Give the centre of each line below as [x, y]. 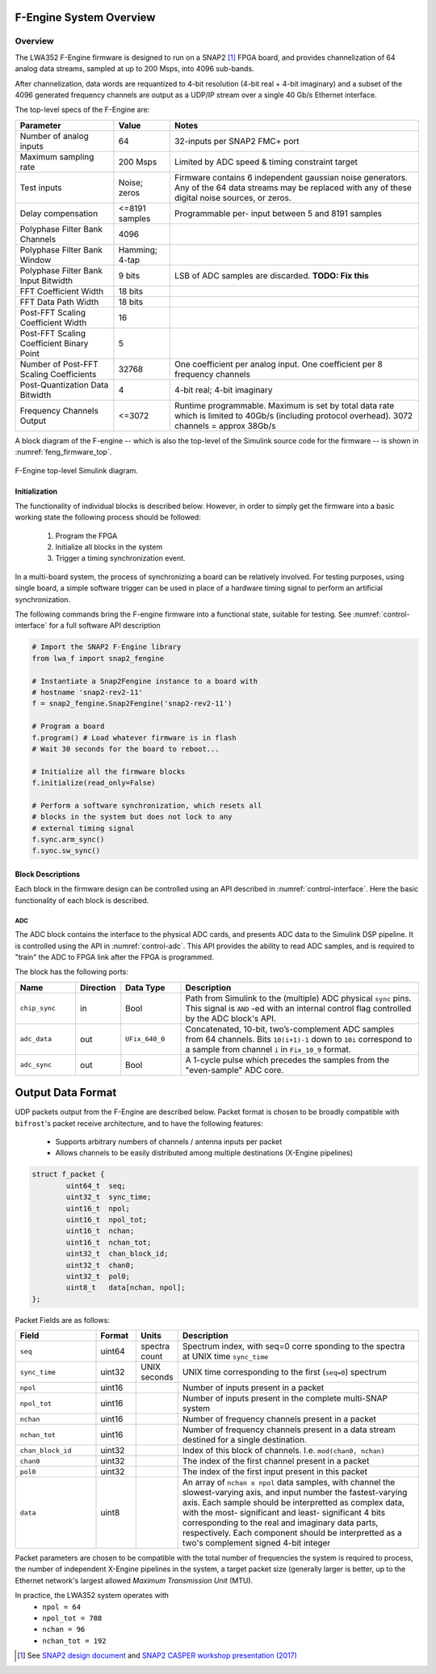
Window [36, 260]
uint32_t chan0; [100, 1265]
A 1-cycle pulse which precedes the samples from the [287, 1060]
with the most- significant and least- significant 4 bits [284, 1513]
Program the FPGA [86, 536]
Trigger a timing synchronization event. [120, 558]
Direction [98, 987]
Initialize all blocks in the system [109, 547]
